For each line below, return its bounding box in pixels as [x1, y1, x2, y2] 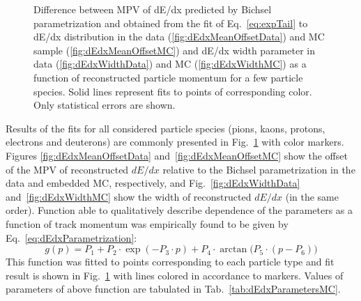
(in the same [285, 189, 339, 203]
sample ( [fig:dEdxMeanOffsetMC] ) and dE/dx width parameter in [33, 43, 315, 57]
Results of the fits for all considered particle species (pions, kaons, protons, [6, 121, 325, 135]
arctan [220, 245, 247, 255]
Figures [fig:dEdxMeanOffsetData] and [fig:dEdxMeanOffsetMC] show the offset [6, 148, 348, 162]
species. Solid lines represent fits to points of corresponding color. [33, 84, 312, 98]
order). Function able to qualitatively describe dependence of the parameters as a [6, 203, 353, 217]
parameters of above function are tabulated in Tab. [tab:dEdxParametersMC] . [6, 281, 341, 296]
